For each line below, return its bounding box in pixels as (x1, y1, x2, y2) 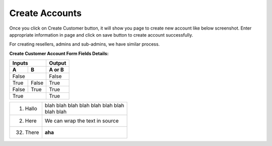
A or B (49, 66, 64, 73)
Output (49, 60, 66, 67)
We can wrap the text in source (44, 117, 119, 124)
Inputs (12, 60, 28, 67)
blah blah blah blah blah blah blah (44, 102, 124, 109)
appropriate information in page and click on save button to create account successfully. (9, 32, 193, 38)
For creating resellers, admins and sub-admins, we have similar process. (9, 41, 160, 47)
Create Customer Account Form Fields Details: (9, 50, 109, 56)
